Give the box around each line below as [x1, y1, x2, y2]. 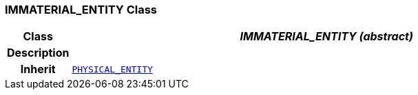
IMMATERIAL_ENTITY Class [5, 3, 158, 16]
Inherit [20, 62, 56, 77]
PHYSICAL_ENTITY [72, 64, 153, 74]
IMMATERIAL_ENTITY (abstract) [240, 29, 413, 44]
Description [7, 46, 70, 60]
